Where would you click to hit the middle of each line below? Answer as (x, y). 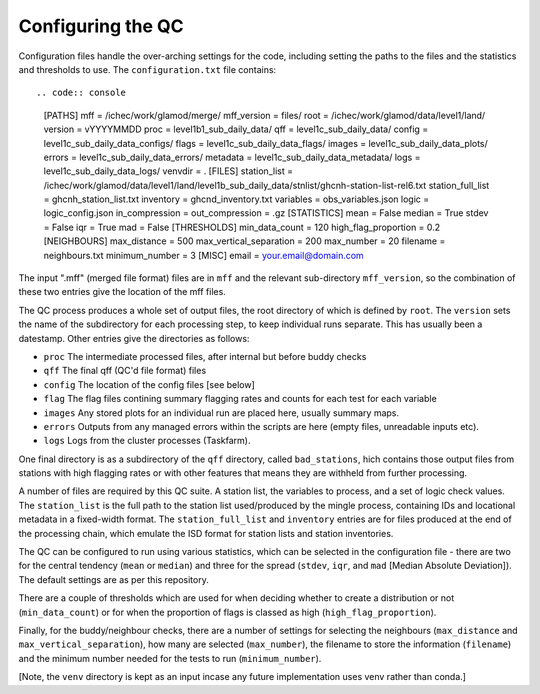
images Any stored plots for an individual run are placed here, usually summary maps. (221, 412)
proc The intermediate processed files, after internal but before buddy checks (205, 356)
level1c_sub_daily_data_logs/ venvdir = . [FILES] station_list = (168, 171)
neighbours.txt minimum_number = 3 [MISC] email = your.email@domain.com (203, 255)
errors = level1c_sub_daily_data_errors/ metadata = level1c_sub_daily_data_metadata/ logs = (232, 157)
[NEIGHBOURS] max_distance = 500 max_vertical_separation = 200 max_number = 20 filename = (244, 241)
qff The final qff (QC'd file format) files (125, 371)
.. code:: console (81, 93)
